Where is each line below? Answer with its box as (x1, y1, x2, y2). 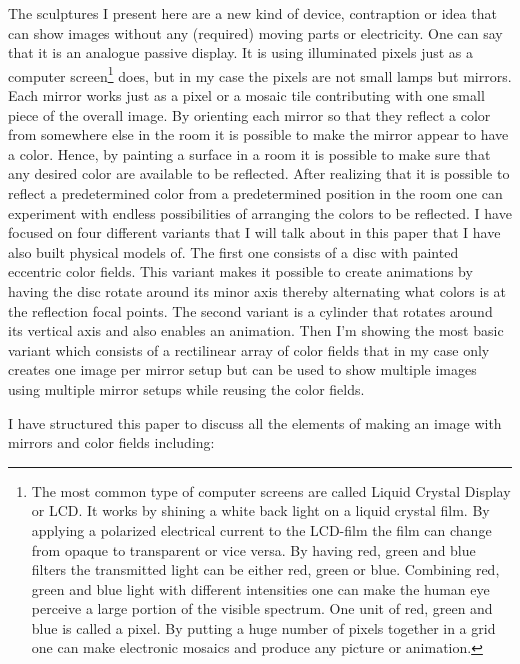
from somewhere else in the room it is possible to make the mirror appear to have (8, 124, 509, 145)
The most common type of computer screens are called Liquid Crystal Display (31, 480, 511, 501)
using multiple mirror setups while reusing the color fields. (8, 378, 365, 399)
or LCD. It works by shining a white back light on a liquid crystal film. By (31, 500, 490, 521)
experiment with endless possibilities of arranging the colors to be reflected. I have (8, 202, 512, 223)
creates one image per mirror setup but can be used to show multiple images (8, 359, 477, 380)
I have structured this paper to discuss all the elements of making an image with (8, 412, 502, 433)
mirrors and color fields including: (8, 432, 215, 453)
